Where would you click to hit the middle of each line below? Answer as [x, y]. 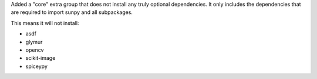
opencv [35, 50]
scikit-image [41, 58]
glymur [34, 42]
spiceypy [37, 66]
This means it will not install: [45, 23]
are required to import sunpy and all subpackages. [72, 12]
